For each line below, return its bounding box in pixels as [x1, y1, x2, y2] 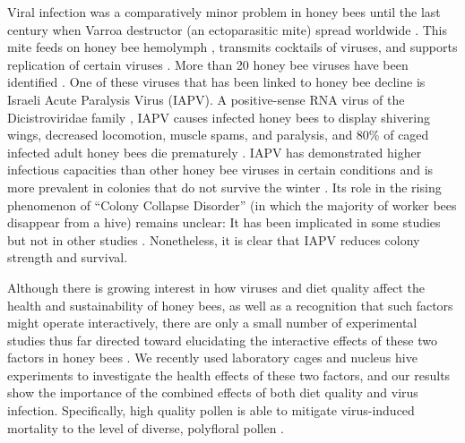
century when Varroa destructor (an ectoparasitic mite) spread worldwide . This [7, 20, 448, 38]
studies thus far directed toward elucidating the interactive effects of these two [7, 330, 437, 349]
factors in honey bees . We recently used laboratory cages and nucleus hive [7, 348, 418, 367]
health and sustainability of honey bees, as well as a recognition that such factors [7, 295, 453, 314]
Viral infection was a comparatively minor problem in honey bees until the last [7, 3, 441, 21]
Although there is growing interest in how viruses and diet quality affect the [7, 277, 425, 296]
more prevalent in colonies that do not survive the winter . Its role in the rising [7, 177, 442, 196]
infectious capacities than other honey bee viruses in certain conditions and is [7, 160, 434, 179]
